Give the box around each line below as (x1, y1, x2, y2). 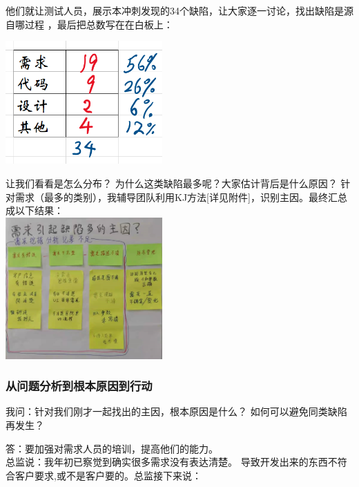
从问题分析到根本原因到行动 (6, 377, 153, 394)
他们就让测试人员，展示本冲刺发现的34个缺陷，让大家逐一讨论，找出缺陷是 (6, 3, 344, 17)
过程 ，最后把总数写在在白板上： (24, 17, 173, 31)
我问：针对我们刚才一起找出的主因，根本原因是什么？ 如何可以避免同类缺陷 (6, 404, 347, 419)
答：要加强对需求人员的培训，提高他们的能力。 (6, 441, 218, 455)
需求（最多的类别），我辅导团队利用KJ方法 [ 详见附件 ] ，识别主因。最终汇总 (14, 189, 347, 204)
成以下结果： (6, 203, 64, 218)
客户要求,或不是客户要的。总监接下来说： (14, 468, 202, 482)
